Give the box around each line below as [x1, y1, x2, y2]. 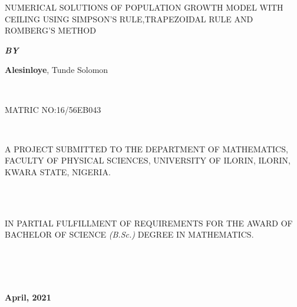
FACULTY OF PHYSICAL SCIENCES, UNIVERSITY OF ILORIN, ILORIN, [5, 154, 291, 166]
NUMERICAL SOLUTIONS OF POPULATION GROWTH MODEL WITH [5, 1, 283, 13]
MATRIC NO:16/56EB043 [5, 103, 101, 115]
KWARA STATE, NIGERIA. [5, 165, 111, 178]
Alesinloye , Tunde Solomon [5, 64, 108, 76]
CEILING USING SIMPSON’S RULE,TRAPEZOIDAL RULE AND [5, 12, 253, 25]
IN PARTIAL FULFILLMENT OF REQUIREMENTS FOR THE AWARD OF [5, 216, 293, 229]
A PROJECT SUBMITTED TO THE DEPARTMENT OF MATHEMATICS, [5, 142, 288, 155]
